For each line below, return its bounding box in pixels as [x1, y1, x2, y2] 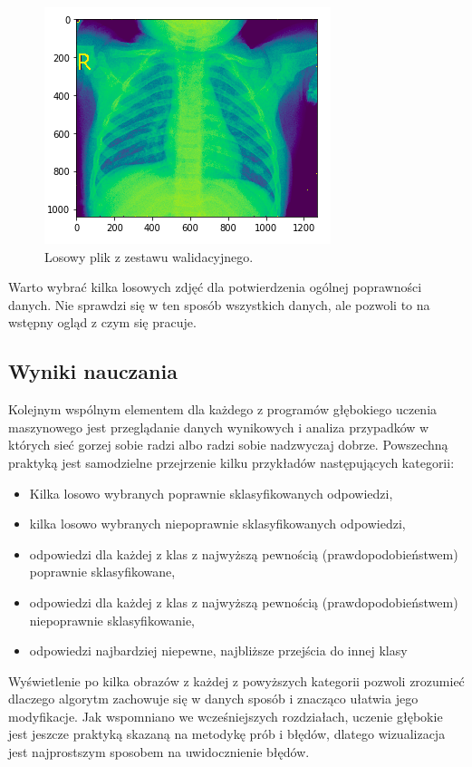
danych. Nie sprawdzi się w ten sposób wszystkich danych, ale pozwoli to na [8, 295, 430, 314]
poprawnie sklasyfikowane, [29, 562, 176, 581]
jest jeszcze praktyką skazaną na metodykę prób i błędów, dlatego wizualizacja [8, 724, 446, 743]
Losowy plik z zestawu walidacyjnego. [44, 247, 254, 266]
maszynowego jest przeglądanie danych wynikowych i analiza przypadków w [8, 417, 429, 436]
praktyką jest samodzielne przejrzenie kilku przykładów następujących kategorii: [8, 452, 455, 471]
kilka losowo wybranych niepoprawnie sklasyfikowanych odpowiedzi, [29, 514, 406, 533]
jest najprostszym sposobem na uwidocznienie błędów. [8, 743, 310, 762]
